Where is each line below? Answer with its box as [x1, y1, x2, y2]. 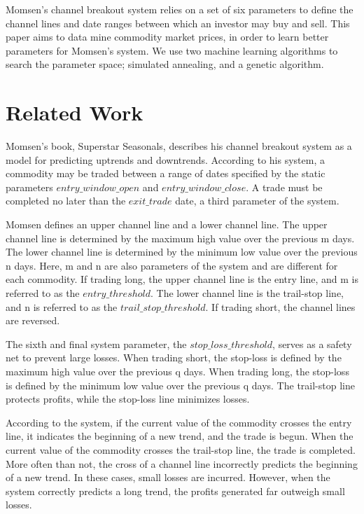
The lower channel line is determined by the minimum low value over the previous [6, 244, 358, 259]
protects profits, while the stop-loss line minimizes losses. [6, 391, 250, 406]
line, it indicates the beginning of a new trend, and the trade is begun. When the [6, 429, 353, 443]
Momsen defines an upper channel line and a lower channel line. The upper [6, 217, 328, 232]
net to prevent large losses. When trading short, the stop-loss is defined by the [6, 350, 342, 365]
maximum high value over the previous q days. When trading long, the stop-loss [6, 364, 349, 378]
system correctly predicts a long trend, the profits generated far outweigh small [6, 483, 345, 498]
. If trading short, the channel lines [205, 299, 356, 314]
